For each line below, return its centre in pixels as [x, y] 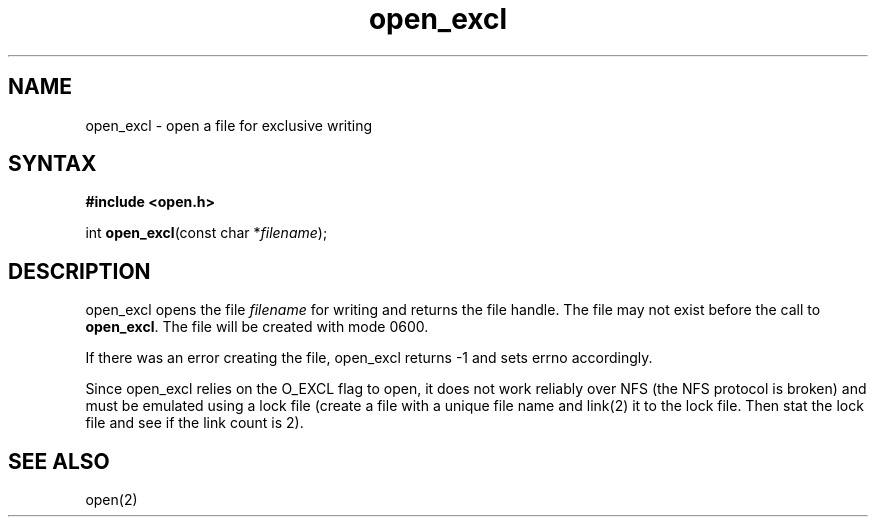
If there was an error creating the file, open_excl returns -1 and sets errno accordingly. [369, 358]
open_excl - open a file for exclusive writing [229, 125]
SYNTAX [52, 164]
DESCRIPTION [79, 271]
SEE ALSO [59, 461]
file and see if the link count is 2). [194, 423]
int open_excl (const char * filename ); [206, 233]
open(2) [111, 500]
